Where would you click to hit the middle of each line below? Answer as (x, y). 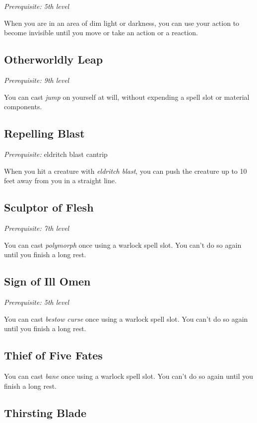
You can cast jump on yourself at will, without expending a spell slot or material (127, 97)
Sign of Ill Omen (47, 281)
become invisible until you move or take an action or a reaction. (101, 33)
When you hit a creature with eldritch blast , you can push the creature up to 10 (126, 171)
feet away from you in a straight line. (60, 180)
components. (23, 106)
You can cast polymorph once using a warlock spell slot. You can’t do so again (123, 245)
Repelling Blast (44, 133)
